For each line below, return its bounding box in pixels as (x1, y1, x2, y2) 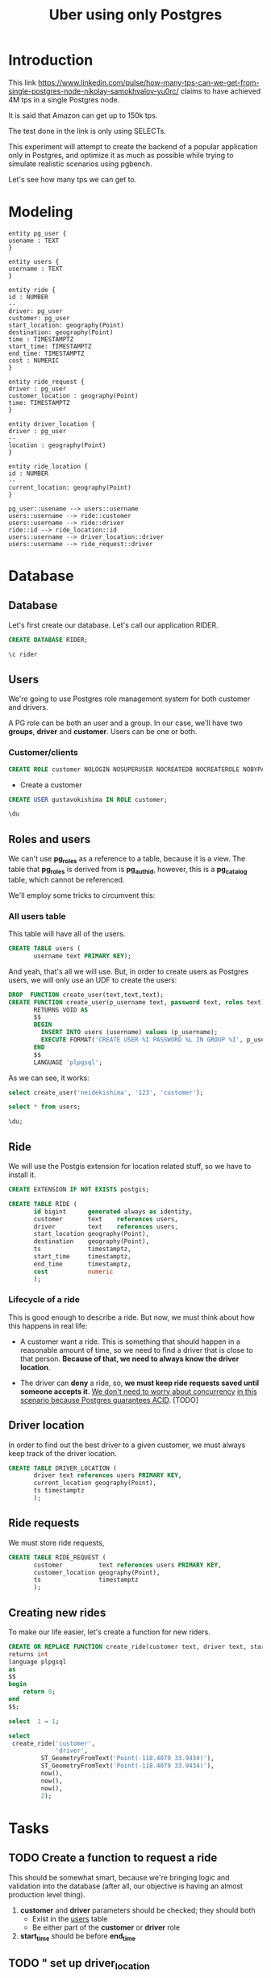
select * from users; (8, 1103, 81, 1111)
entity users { (8, 257, 60, 265)
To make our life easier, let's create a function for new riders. (8, 1627, 211, 1637)
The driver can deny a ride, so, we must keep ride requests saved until (19, 1378, 260, 1388)
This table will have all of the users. (8, 929, 126, 939)
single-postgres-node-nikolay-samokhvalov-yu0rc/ (8, 86, 179, 96)
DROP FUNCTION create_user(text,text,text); (8, 991, 164, 999)
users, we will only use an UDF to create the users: (8, 974, 177, 985)
